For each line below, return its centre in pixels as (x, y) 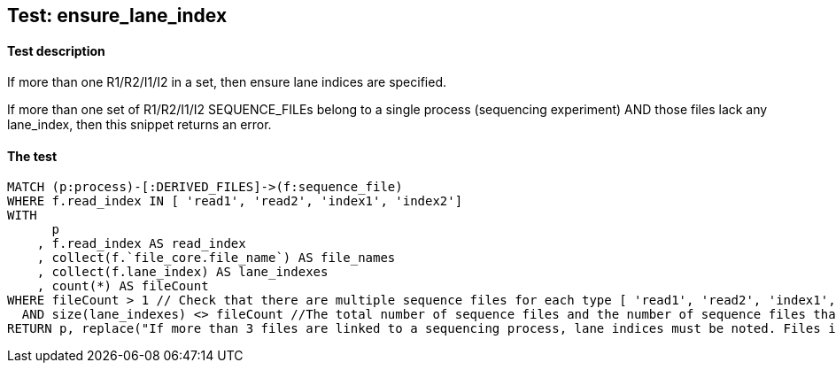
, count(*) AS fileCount (123, 286)
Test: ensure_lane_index (117, 15)
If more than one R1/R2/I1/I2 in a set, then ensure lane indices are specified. (227, 82)
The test (32, 156)
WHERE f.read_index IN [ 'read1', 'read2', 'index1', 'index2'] (235, 201)
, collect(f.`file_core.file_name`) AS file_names (216, 258)
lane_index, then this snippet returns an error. (139, 125)
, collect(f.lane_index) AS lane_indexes (182, 272)
